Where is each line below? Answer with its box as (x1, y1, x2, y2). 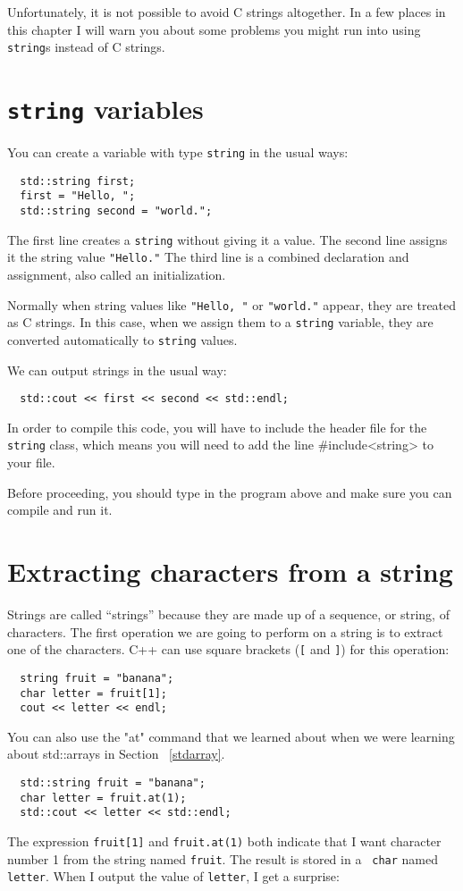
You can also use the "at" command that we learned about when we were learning (7, 727, 455, 745)
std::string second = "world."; (20, 205, 213, 218)
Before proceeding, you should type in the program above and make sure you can (7, 483, 452, 501)
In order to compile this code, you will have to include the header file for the (7, 417, 427, 436)
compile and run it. (7, 500, 113, 519)
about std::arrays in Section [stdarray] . (7, 744, 225, 763)
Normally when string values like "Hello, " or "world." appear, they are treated (7, 295, 457, 314)
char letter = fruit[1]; (20, 686, 167, 700)
